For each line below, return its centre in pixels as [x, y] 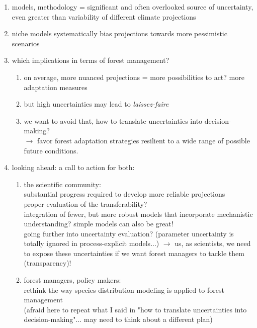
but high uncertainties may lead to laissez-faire [96, 104]
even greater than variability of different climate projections [104, 16]
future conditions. [51, 150]
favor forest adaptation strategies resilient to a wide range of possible [143, 140]
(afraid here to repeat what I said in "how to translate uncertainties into [135, 309]
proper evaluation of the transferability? [85, 203]
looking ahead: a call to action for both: [73, 167]
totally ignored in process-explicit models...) [92, 243]
